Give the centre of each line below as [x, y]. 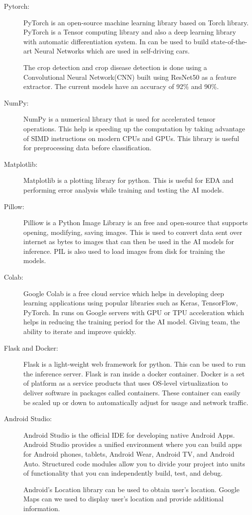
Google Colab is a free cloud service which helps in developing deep [124, 293]
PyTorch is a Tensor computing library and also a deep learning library [130, 32]
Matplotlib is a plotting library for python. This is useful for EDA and [128, 180]
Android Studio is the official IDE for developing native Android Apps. [129, 435]
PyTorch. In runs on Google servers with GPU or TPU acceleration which [134, 312]
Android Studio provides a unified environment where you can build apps [133, 444]
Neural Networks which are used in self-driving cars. [112, 51]
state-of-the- [229, 41]
